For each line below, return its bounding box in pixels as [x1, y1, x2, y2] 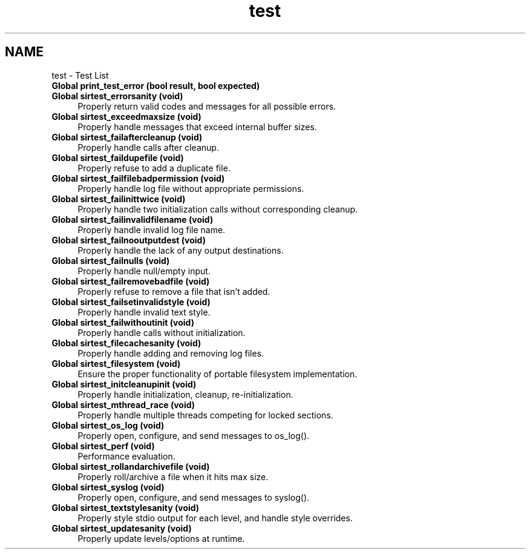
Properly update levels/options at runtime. [77, 533, 245, 544]
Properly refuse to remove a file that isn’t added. [77, 286, 270, 297]
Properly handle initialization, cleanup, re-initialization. [77, 389, 293, 400]
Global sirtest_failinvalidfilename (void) [51, 214, 214, 225]
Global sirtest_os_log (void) [51, 420, 165, 430]
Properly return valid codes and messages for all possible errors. [77, 101, 336, 111]
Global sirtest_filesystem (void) [51, 358, 181, 369]
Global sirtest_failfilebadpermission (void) [51, 173, 225, 183]
